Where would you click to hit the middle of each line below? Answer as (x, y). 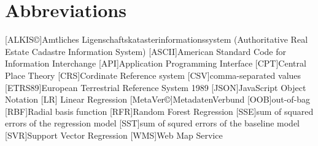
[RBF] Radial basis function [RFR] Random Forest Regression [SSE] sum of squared (159, 111)
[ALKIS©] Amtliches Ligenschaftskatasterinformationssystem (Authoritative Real (157, 39)
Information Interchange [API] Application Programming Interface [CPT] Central (156, 63)
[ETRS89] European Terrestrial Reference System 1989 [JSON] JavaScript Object (156, 87)
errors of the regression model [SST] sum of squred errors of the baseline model (152, 123)
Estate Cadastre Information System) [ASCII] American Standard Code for (145, 51)
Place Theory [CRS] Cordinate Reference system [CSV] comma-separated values (153, 75)
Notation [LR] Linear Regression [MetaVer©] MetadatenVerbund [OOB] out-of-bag (158, 99)
